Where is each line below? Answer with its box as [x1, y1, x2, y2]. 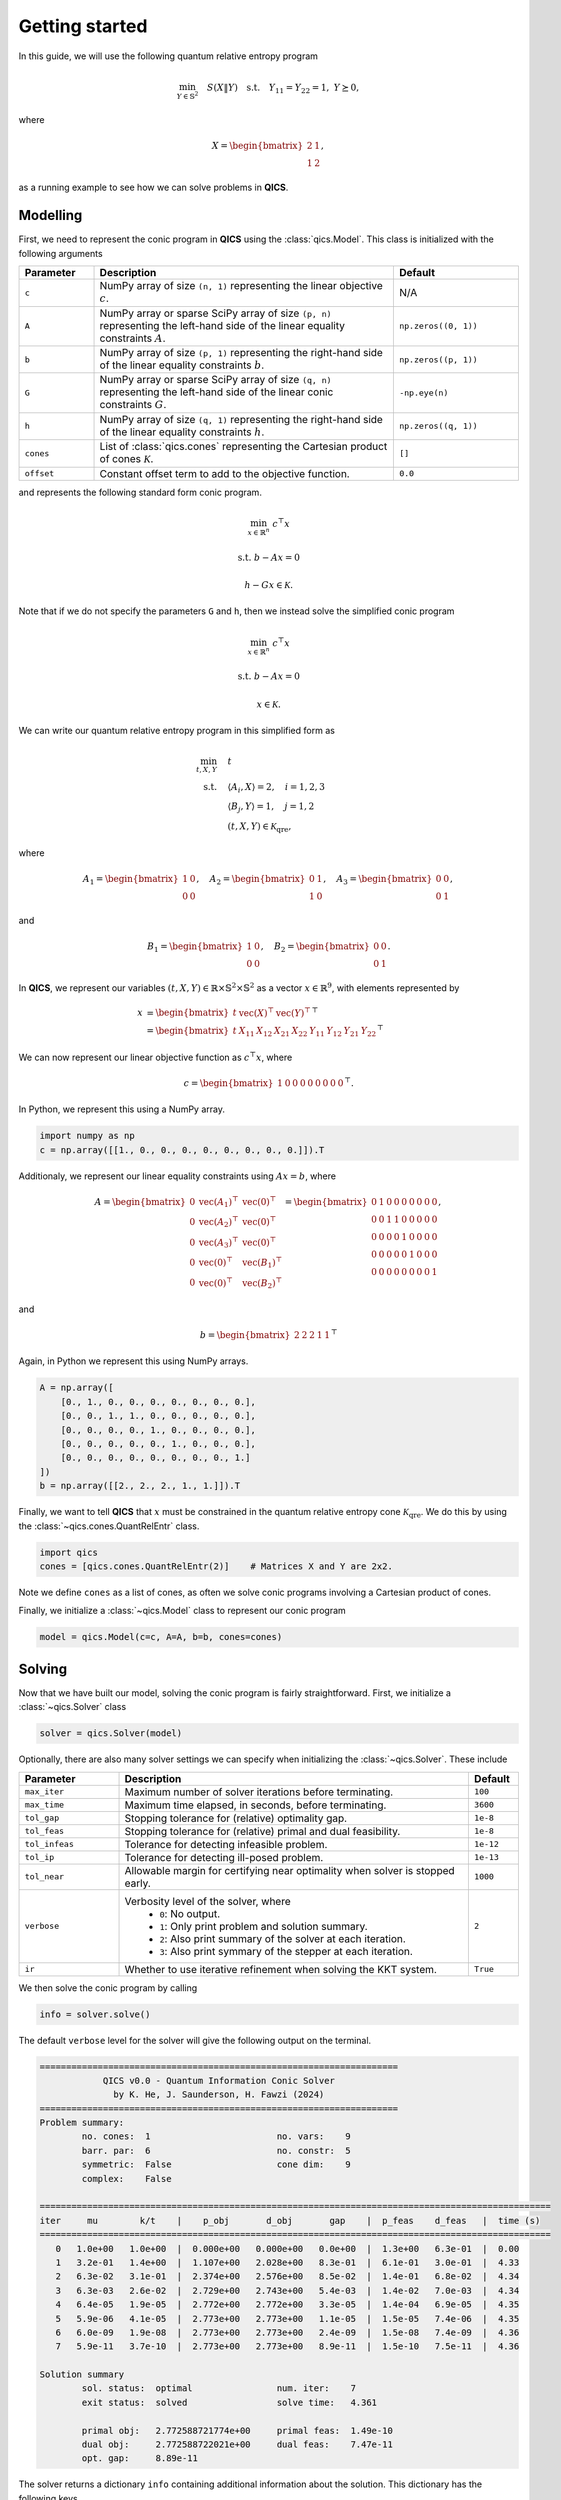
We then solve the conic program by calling [18, 1981, 198, 1994]
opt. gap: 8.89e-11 [81, 2453, 199, 2464]
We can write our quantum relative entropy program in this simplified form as [18, 725, 335, 737]
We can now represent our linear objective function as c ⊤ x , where [18, 1050, 293, 1063]
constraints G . [99, 398, 167, 412]
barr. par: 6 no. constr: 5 [81, 2145, 351, 2156]
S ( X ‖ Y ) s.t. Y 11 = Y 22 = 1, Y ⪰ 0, [206, 81, 360, 95]
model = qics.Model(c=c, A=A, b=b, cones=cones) [39, 1631, 283, 1643]
